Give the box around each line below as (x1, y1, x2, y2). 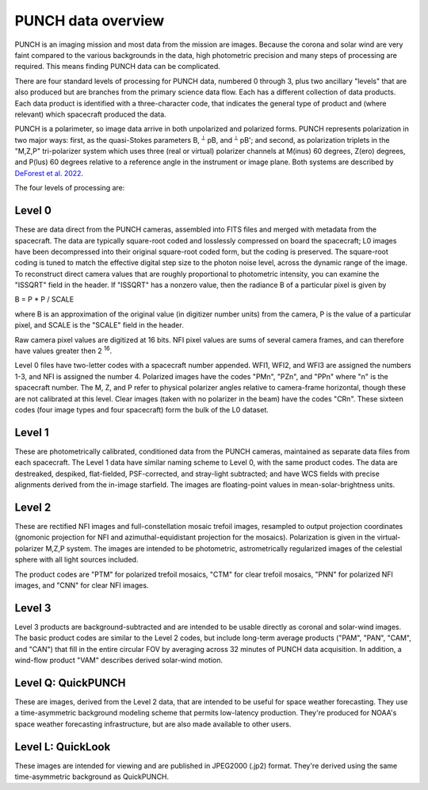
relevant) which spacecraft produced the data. (14, 109, 166, 119)
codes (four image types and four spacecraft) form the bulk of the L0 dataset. (14, 405, 269, 414)
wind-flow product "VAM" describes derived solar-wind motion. (14, 655, 224, 665)
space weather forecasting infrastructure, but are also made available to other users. (14, 719, 292, 729)
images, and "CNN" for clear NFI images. (14, 580, 149, 590)
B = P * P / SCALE (14, 294, 75, 305)
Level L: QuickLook (14, 740, 111, 754)
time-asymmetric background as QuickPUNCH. (14, 772, 170, 781)
